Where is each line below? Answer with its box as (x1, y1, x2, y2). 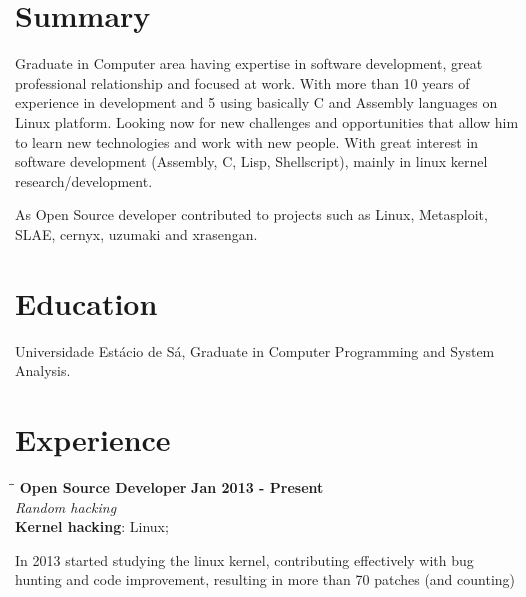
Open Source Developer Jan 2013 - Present (19, 476, 324, 497)
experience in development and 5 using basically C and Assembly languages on (15, 92, 498, 113)
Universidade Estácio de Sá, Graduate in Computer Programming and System (15, 340, 495, 361)
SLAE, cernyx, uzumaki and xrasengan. (15, 223, 258, 244)
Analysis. (15, 360, 71, 381)
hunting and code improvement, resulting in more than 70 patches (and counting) (15, 569, 516, 590)
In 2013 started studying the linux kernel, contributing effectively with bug (15, 549, 474, 570)
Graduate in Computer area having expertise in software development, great (15, 53, 483, 74)
